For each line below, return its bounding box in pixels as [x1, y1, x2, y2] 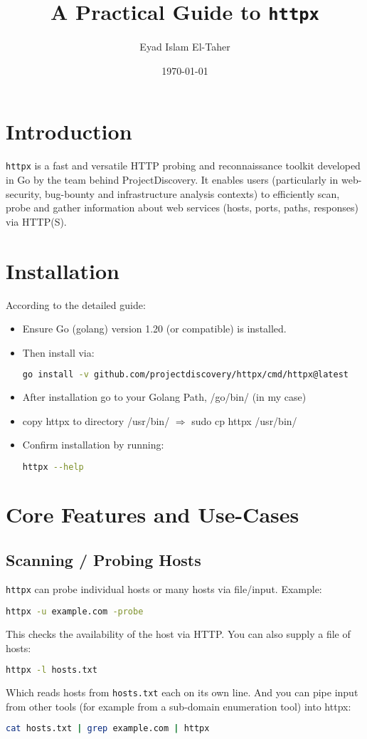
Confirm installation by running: [22, 437, 164, 452]
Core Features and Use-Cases [6, 500, 299, 529]
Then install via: [22, 345, 95, 360]
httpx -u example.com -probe [6, 607, 144, 617]
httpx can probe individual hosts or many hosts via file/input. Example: [6, 582, 322, 597]
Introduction [6, 117, 132, 146]
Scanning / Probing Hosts [6, 548, 201, 570]
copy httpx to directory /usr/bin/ [22, 413, 170, 428]
